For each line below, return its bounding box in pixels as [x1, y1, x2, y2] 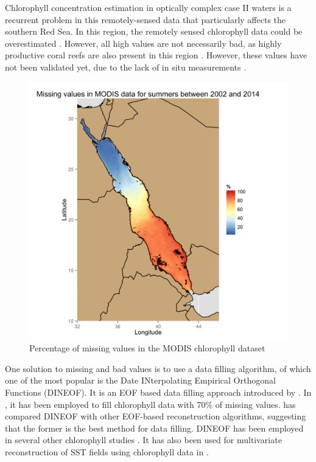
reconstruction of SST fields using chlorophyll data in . [5, 445, 209, 458]
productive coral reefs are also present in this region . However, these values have [5, 49, 307, 61]
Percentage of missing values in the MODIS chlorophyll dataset [29, 342, 265, 354]
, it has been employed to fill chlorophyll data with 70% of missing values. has [5, 398, 296, 410]
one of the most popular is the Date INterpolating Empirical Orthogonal [5, 374, 276, 387]
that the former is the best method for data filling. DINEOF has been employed [5, 421, 304, 434]
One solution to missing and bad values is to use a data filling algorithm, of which [5, 362, 311, 374]
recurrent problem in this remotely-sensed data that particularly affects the [5, 13, 286, 26]
